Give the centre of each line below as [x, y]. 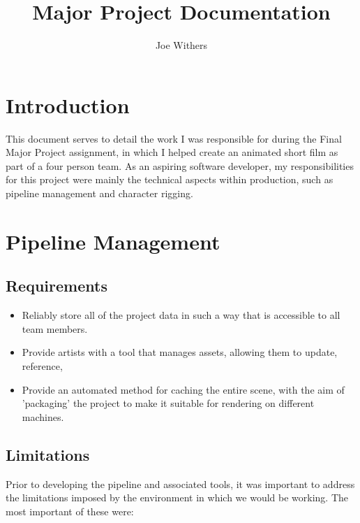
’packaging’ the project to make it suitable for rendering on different [168, 403]
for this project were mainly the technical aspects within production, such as [170, 179]
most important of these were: [70, 511]
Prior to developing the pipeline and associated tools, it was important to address [180, 483]
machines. [43, 416]
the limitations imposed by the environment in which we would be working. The [177, 497]
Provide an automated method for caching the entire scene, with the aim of [183, 389]
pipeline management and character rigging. [99, 193]
